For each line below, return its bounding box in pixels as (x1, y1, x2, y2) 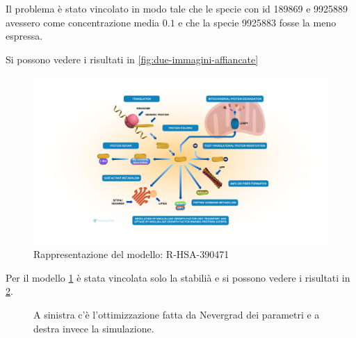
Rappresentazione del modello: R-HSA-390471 (33, 247, 229, 261)
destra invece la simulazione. (33, 321, 154, 335)
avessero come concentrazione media (6, 15, 160, 29)
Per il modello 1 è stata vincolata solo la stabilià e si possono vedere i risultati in (6, 270, 350, 284)
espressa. (6, 29, 43, 43)
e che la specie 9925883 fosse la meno (178, 15, 337, 29)
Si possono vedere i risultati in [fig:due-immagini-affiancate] (6, 51, 259, 66)
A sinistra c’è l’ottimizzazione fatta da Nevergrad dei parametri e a (33, 307, 320, 321)
